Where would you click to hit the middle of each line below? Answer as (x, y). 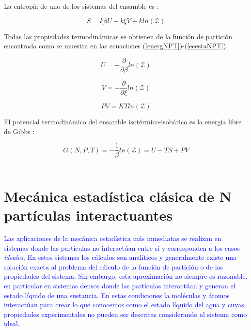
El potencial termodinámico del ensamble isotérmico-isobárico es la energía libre (123, 121)
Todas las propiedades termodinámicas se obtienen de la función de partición (118, 36)
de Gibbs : (19, 131)
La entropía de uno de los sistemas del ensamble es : (81, 6)
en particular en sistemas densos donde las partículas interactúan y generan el (120, 286)
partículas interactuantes (88, 215)
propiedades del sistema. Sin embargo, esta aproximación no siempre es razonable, (126, 276)
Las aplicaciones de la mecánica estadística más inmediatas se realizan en (113, 238)
